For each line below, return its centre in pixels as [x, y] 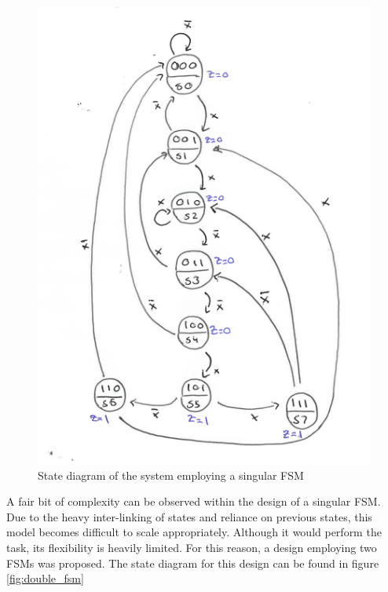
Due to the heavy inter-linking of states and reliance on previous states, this [189, 516]
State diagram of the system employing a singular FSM [171, 475]
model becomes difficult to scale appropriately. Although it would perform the [194, 532]
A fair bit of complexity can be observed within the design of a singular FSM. [194, 501]
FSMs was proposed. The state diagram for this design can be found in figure [193, 563]
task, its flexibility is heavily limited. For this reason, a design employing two [192, 547]
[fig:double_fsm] [45, 578]
